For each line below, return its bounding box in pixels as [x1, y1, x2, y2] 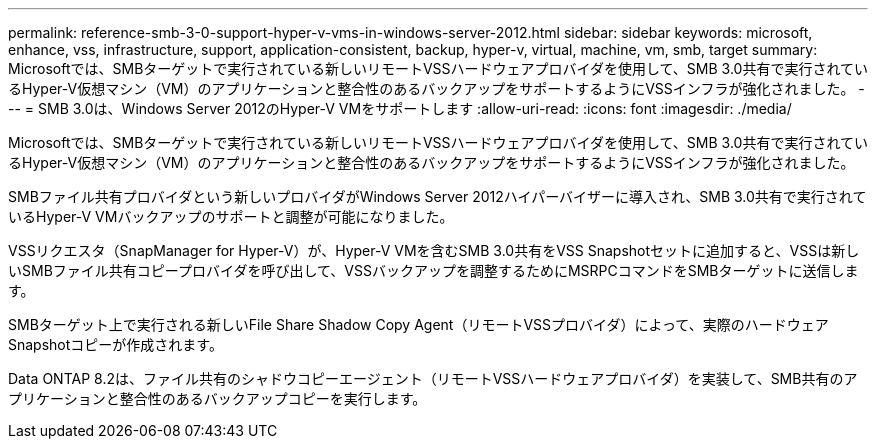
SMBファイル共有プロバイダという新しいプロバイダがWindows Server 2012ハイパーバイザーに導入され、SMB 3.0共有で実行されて [8, 188, 867, 205]
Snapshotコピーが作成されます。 [8, 336, 223, 353]
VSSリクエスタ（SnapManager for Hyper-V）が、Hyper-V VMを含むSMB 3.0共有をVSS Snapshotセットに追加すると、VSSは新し [8, 242, 860, 259]
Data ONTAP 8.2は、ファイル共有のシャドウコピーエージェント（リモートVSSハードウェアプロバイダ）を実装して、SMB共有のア [8, 370, 858, 387]
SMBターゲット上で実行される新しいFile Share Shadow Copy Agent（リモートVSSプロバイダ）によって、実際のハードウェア [8, 316, 829, 333]
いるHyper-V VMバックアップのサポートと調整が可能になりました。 [8, 208, 454, 225]
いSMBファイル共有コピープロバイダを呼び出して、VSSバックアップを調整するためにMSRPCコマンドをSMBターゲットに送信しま [8, 262, 859, 279]
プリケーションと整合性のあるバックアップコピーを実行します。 [8, 390, 427, 407]
